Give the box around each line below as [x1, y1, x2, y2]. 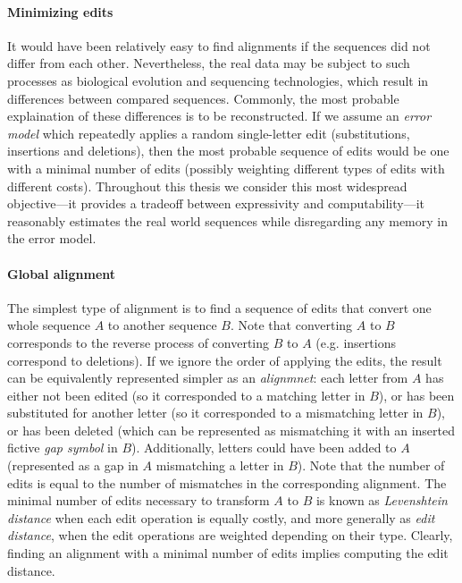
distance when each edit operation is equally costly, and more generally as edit [7, 508, 435, 527]
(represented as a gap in [7, 456, 139, 475]
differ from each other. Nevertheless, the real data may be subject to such [7, 54, 410, 72]
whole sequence [7, 316, 91, 334]
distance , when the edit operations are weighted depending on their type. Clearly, [7, 526, 453, 545]
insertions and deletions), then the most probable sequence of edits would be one [7, 141, 449, 160]
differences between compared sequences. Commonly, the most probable [7, 89, 399, 107]
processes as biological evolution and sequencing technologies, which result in [7, 71, 429, 89]
